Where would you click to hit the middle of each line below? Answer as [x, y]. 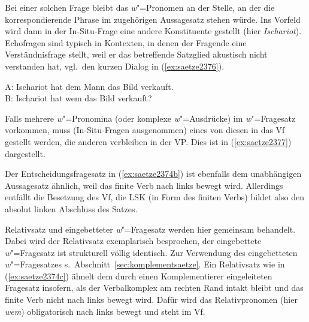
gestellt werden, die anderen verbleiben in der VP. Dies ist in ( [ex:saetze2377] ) [148, 141]
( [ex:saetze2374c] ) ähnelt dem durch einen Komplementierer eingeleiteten [139, 276]
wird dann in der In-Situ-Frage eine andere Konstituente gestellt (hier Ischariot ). [153, 31]
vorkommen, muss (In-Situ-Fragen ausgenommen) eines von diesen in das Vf [145, 130]
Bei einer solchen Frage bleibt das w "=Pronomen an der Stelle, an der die [140, 7]
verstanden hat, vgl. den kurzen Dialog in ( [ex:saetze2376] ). [115, 66]
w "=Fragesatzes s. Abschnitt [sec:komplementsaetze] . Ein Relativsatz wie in [145, 264]
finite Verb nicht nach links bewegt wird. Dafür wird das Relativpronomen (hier [151, 300]
